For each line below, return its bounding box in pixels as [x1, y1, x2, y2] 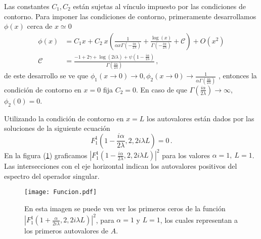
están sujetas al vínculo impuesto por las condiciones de [73, 1, 246, 11]
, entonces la [218, 70, 257, 81]
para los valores [162, 150, 210, 160]
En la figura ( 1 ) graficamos [4, 150, 88, 160]
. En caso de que [136, 84, 187, 94]
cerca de [27, 21, 53, 31]
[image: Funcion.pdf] [24, 188, 97, 196]
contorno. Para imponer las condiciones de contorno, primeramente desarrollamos [4, 11, 256, 21]
